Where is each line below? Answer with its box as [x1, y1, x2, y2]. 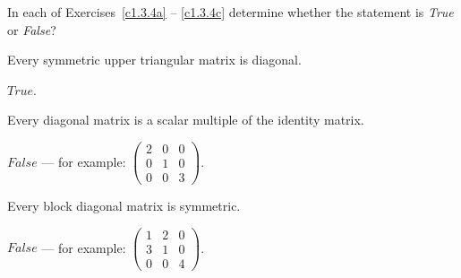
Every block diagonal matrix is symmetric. [7, 196, 241, 215]
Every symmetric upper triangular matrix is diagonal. [7, 50, 302, 69]
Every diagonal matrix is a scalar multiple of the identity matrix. [7, 110, 364, 129]
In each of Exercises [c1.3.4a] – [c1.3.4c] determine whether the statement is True [7, 3, 454, 21]
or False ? [7, 20, 56, 39]
